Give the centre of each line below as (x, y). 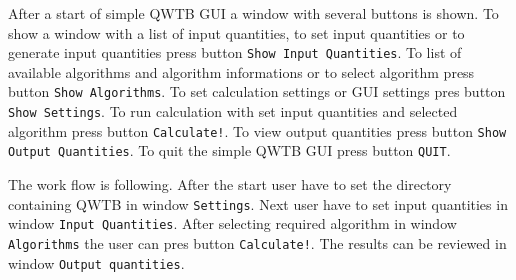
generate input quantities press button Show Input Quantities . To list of (235, 52)
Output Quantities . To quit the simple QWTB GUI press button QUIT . (229, 150)
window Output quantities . (96, 262)
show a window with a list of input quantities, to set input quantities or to (236, 32)
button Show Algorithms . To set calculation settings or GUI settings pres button (257, 91)
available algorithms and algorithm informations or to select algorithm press (241, 71)
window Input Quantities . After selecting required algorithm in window (232, 223)
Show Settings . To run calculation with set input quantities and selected (233, 111)
